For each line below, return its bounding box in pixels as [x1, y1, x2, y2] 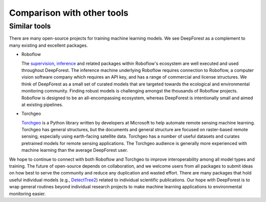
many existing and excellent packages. [9, 42, 88, 48]
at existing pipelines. [21, 101, 64, 108]
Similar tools [9, 22, 51, 30]
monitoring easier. [9, 191, 46, 197]
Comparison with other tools [9, 7, 129, 18]
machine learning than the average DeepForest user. [21, 147, 128, 153]
